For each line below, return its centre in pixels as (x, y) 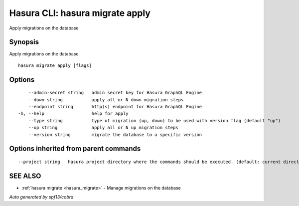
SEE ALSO (25, 176)
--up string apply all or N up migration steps (103, 128)
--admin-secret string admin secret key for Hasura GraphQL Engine (115, 93)
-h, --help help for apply (74, 114)
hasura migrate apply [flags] (55, 65)
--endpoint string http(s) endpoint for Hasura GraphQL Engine (115, 107)
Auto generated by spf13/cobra (41, 197)
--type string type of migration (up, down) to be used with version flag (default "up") (154, 120)
